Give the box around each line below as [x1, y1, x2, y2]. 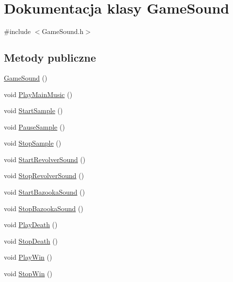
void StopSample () [4, 138, 62, 148]
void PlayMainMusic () [4, 89, 73, 99]
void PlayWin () [4, 252, 52, 262]
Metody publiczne [4, 50, 96, 65]
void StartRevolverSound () [4, 154, 86, 164]
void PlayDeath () [4, 219, 58, 230]
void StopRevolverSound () [4, 170, 84, 181]
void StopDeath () [4, 235, 58, 246]
